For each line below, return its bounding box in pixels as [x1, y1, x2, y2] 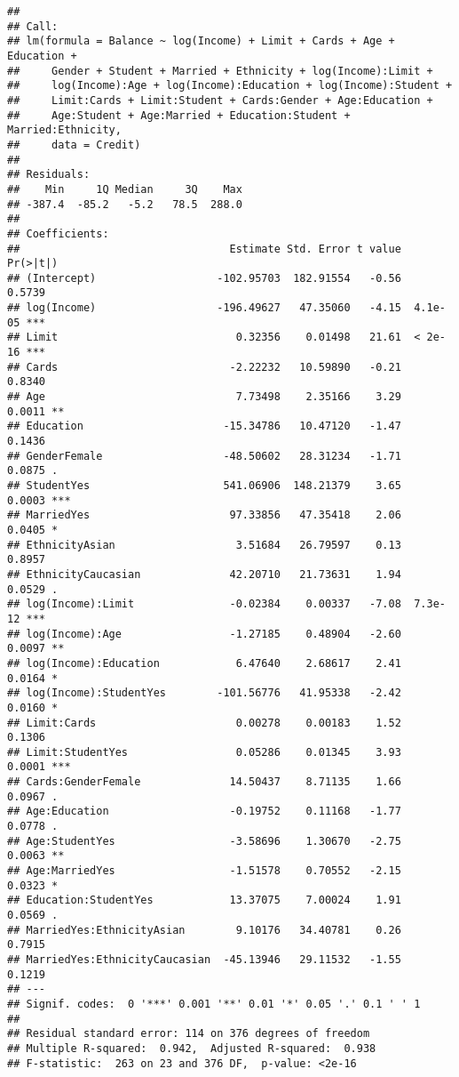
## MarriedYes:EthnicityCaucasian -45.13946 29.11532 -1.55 [7, 953, 401, 966]
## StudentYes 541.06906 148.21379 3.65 [7, 479, 401, 492]
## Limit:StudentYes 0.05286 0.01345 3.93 [7, 745, 401, 759]
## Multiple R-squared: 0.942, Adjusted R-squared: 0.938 [7, 1041, 376, 1055]
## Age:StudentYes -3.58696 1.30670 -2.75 [7, 834, 401, 848]
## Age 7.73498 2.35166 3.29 [7, 390, 401, 404]
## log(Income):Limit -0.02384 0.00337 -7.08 [7, 598, 401, 611]
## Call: [7, 20, 59, 33]
